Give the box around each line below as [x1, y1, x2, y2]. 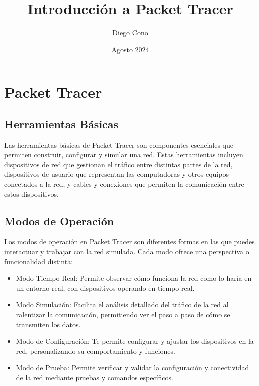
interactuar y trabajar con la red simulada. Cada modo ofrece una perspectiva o [4, 246, 249, 257]
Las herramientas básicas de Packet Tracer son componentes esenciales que [4, 139, 234, 150]
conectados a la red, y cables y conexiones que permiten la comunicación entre [4, 179, 244, 189]
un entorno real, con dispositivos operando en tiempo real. [16, 282, 195, 293]
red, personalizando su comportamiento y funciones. [16, 345, 175, 356]
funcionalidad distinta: [4, 256, 73, 266]
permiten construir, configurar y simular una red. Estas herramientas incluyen [4, 149, 243, 160]
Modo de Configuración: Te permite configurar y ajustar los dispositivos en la [16, 336, 254, 346]
